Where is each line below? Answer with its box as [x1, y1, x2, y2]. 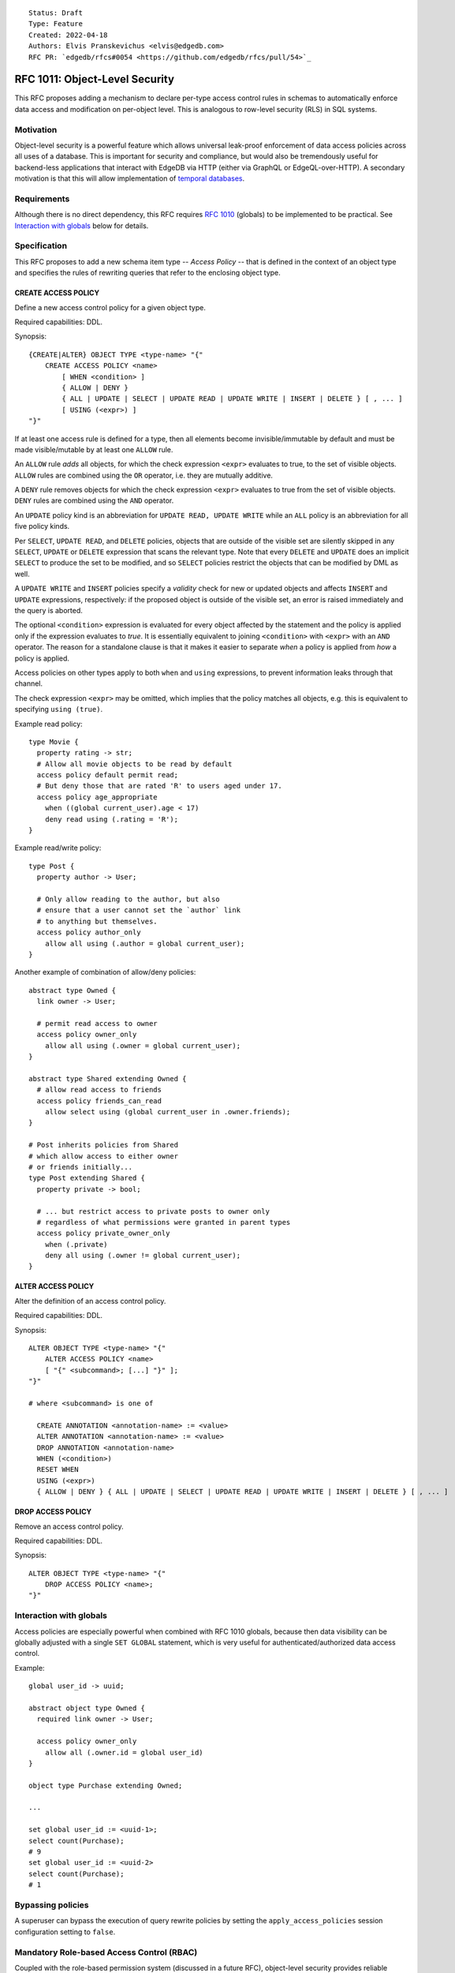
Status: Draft [28, 9, 83, 17]
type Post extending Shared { [28, 1174, 146, 1183]
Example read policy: [14, 719, 83, 728]
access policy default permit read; [36, 770, 179, 780]
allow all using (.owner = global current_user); [44, 1041, 241, 1050]
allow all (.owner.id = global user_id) [44, 1748, 204, 1757]
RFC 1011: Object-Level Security [14, 73, 175, 86]
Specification [14, 241, 67, 252]
